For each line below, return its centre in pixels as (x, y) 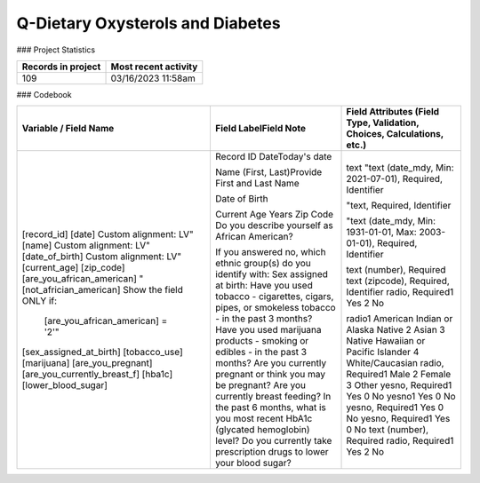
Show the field (153, 290)
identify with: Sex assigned (272, 274)
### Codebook (44, 94)
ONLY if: (40, 301)
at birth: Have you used (264, 286)
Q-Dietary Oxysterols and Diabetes (148, 23)
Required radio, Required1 (400, 441)
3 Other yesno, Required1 (399, 385)
